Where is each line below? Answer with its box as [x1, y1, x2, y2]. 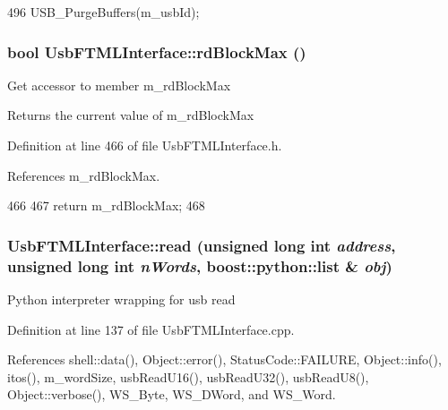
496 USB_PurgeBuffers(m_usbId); [7, 3, 200, 21]
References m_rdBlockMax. [7, 166, 160, 184]
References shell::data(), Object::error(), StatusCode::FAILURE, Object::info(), [7, 350, 442, 369]
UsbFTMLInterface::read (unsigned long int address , [7, 234, 396, 256]
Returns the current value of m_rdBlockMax [7, 106, 254, 124]
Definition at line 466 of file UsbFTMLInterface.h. [7, 136, 282, 154]
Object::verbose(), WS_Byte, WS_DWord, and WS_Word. [7, 385, 336, 404]
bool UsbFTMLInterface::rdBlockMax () [7, 40, 306, 63]
